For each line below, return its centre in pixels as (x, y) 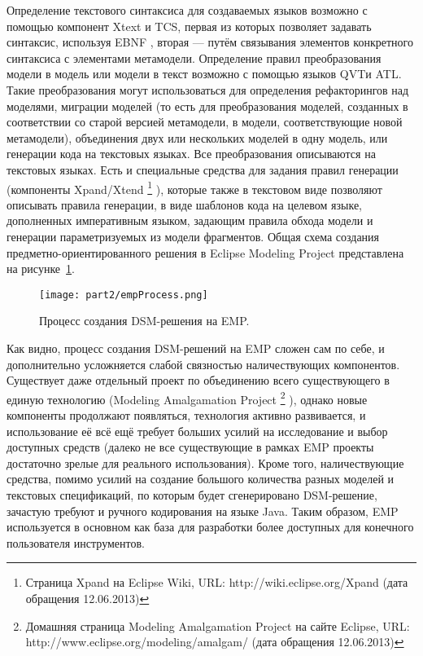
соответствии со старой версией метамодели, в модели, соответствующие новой (205, 122)
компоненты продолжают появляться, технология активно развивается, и (186, 415)
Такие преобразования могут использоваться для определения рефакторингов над (208, 89)
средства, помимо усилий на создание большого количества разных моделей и (201, 479)
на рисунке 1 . (41, 269)
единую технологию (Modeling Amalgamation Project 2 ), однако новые (187, 398)
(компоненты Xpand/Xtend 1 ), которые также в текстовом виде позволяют (194, 187)
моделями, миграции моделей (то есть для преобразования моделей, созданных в (207, 106)
